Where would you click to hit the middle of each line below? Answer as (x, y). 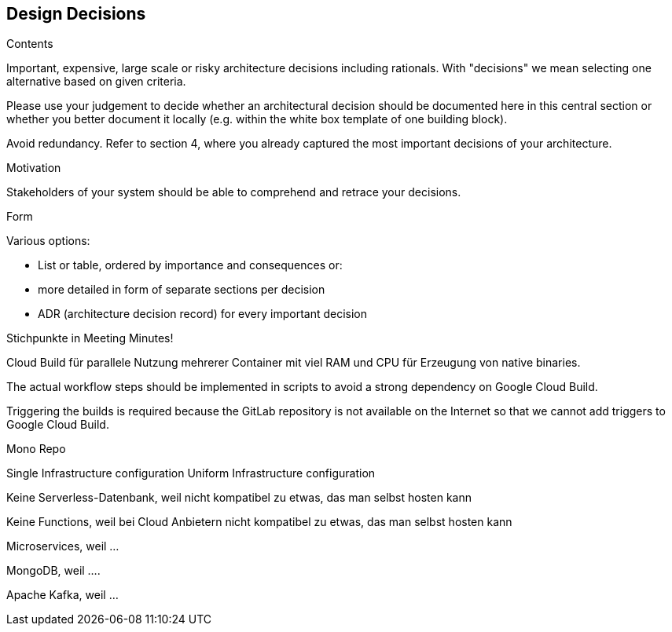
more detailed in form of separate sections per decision (182, 290)
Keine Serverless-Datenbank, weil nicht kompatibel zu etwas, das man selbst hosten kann (239, 498)
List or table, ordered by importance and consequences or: (190, 265)
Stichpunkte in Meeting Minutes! (90, 338)
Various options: (48, 241)
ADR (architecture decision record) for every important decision (203, 314)
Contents (30, 44)
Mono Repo (36, 449)
